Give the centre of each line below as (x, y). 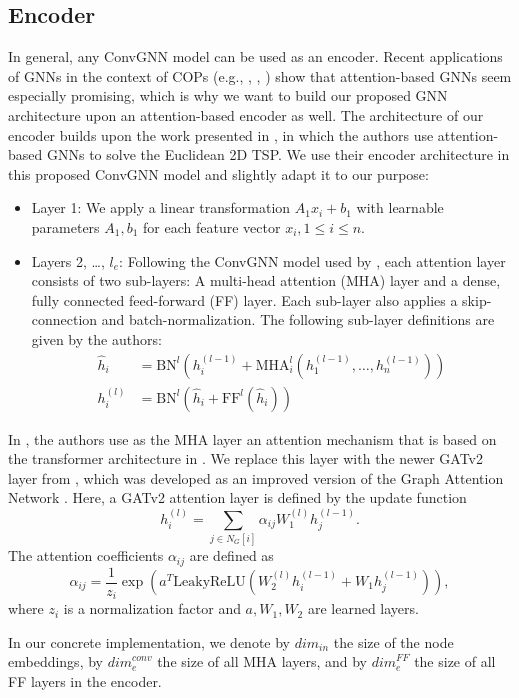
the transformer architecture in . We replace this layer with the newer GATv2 (246, 458)
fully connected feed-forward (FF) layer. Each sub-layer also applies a (244, 299)
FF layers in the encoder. (85, 680)
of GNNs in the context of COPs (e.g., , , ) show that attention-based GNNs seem (260, 75)
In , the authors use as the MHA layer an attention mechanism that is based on (252, 438)
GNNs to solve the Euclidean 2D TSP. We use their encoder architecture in (278, 154)
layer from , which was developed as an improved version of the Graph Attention (256, 477)
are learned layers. (363, 608)
